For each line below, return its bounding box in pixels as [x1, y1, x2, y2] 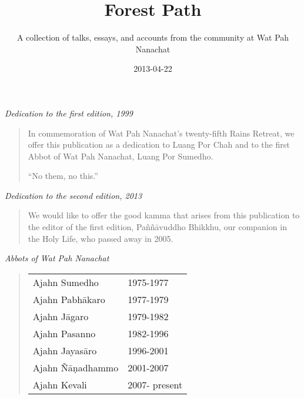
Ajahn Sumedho [32, 275, 99, 289]
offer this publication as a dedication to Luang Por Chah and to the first [28, 138, 290, 151]
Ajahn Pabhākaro [32, 292, 105, 306]
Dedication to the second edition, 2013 [5, 189, 142, 201]
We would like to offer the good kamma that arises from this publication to [28, 209, 300, 221]
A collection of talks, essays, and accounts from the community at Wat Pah [16, 31, 289, 44]
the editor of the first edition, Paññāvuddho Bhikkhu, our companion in [28, 221, 287, 233]
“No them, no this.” [28, 169, 98, 182]
